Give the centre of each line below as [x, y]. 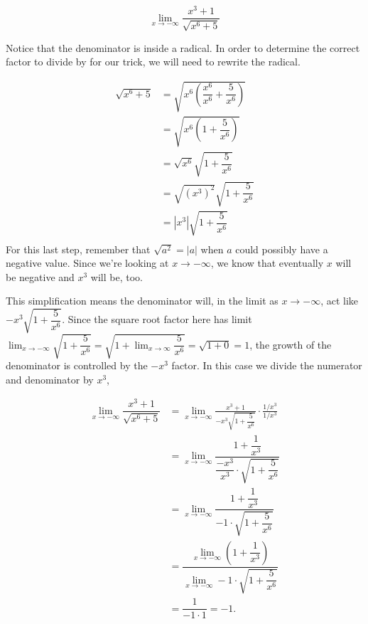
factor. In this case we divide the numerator [267, 365]
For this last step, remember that [78, 249]
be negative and [40, 276]
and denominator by [50, 379]
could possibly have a [282, 249]
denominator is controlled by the [77, 365]
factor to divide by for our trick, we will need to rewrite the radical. [153, 62]
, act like [340, 301]
